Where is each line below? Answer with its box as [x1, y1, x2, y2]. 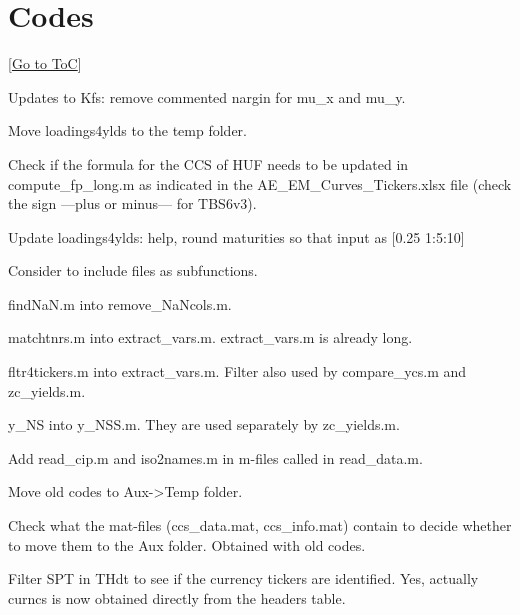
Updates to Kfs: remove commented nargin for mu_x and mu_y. [8, 86, 406, 107]
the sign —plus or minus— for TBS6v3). [8, 193, 257, 214]
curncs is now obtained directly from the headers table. [8, 587, 346, 608]
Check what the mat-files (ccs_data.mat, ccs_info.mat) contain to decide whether [8, 515, 512, 536]
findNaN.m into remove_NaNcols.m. [8, 293, 232, 314]
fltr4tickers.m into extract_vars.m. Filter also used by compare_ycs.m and [8, 361, 467, 382]
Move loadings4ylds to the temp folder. [8, 120, 247, 141]
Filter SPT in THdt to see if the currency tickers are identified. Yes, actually [8, 568, 479, 589]
